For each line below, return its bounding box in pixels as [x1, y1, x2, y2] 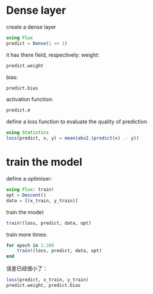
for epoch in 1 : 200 [6, 242, 55, 248]
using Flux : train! [6, 187, 55, 193]
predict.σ [6, 107, 31, 113]
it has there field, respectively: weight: [6, 51, 100, 58]
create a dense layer [6, 23, 56, 30]
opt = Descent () [6, 192, 46, 198]
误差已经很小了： [6, 265, 48, 272]
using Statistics [6, 129, 49, 136]
